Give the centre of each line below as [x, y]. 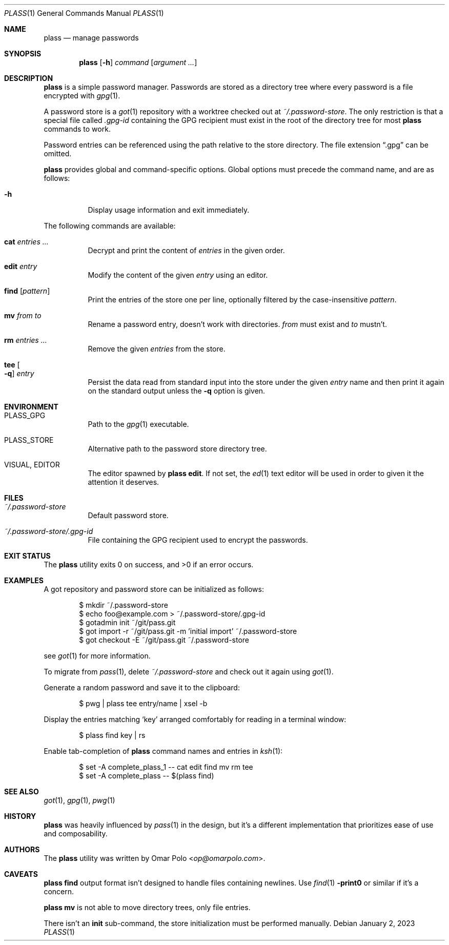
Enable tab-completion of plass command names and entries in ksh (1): [163, 751]
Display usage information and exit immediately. [169, 210]
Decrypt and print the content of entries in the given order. [186, 250]
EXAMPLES [24, 580]
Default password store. [128, 515]
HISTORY [20, 816]
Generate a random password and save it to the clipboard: [142, 687]
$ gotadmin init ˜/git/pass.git [127, 622]
